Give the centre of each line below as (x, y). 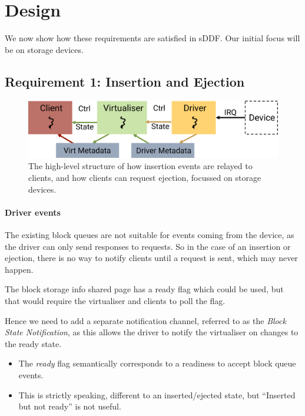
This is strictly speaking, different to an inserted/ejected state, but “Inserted (157, 394)
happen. (19, 269)
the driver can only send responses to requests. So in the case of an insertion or (148, 246)
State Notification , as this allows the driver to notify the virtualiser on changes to (152, 332)
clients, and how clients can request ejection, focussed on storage (145, 177)
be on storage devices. (44, 49)
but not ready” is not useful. (70, 406)
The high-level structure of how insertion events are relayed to (140, 166)
